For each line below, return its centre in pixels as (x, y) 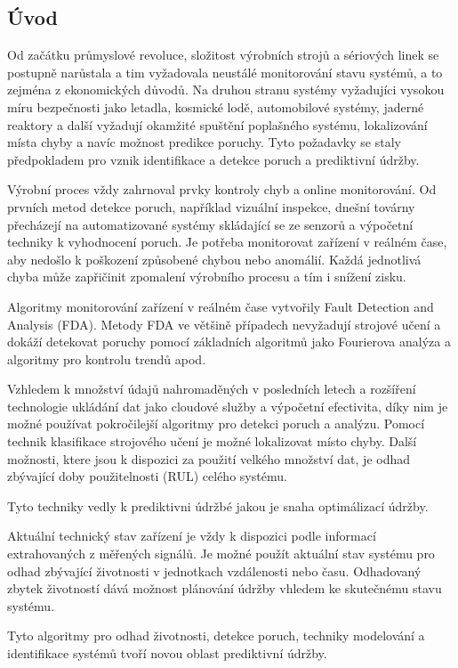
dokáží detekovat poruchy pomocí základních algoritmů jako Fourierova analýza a (229, 342)
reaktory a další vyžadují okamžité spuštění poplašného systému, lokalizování (217, 124)
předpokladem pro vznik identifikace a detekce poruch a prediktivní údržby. (213, 159)
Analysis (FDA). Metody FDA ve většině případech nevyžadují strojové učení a (224, 324)
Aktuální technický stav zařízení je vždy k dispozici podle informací (192, 536)
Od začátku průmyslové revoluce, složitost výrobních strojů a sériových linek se (223, 55)
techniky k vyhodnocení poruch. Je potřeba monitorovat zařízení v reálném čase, (227, 242)
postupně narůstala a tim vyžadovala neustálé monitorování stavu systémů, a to (225, 72)
